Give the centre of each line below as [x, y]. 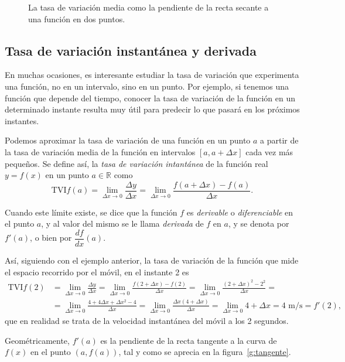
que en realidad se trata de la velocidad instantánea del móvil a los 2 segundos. [147, 320]
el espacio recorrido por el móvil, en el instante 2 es [97, 271]
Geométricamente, [37, 340]
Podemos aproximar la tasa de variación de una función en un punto [128, 140]
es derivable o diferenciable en [240, 212]
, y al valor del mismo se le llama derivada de [122, 223]
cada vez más [269, 151]
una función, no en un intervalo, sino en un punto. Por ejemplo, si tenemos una [147, 86]
